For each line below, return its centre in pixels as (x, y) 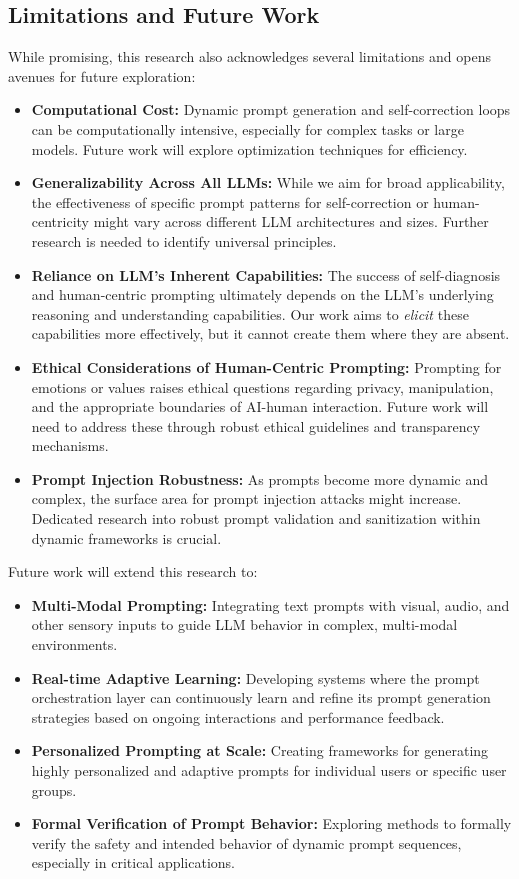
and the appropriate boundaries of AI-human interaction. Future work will (260, 406)
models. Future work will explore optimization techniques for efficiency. (249, 148)
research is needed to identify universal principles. (184, 240)
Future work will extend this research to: (133, 571)
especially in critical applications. (133, 862)
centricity (60, 221)
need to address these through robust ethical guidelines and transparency (256, 425)
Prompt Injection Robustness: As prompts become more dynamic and (260, 478)
